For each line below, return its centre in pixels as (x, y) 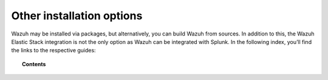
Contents (34, 64)
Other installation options (77, 16)
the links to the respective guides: (54, 51)
